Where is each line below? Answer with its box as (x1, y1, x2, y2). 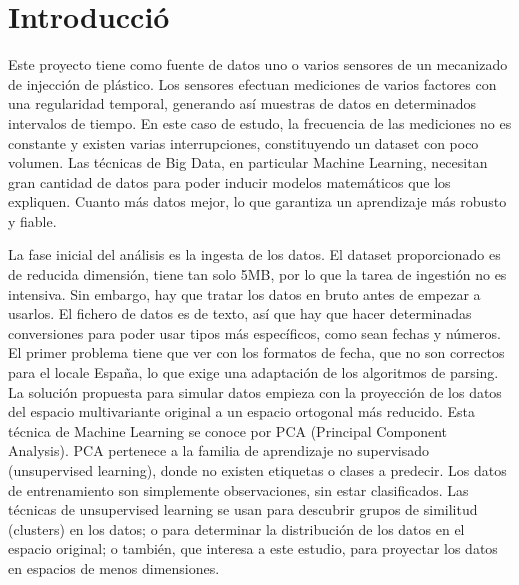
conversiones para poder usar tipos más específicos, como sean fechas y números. (8, 322, 501, 343)
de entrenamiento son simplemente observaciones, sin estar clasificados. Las (8, 479, 469, 500)
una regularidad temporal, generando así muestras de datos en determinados (8, 93, 477, 114)
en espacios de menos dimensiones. (8, 557, 220, 578)
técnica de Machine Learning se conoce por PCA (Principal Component (8, 420, 448, 441)
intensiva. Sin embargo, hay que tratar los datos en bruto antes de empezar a (8, 283, 481, 304)
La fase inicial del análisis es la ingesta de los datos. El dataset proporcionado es (8, 244, 501, 265)
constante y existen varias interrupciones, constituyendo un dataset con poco (8, 132, 479, 153)
